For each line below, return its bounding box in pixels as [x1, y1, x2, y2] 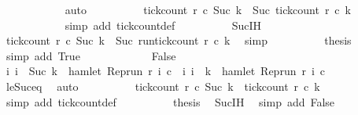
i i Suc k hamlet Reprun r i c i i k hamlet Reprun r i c [6, 63, 326, 79]
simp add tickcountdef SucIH [65, 16, 262, 33]
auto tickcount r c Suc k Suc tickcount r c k [65, 2, 351, 17]
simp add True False [6, 47, 176, 63]
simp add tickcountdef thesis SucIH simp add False [6, 93, 335, 110]
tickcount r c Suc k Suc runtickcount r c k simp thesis [6, 32, 352, 49]
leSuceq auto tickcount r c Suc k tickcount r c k [6, 77, 320, 94]
